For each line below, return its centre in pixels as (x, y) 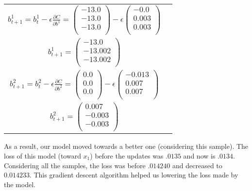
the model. (20, 184)
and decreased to (197, 165)
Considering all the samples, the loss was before (75, 165)
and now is (199, 155)
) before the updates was (127, 155)
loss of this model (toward (42, 155)
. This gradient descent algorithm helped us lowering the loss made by (134, 175)
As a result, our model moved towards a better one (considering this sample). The (126, 146)
